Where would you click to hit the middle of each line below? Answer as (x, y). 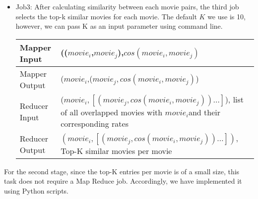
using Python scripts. (36, 190)
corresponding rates (95, 123)
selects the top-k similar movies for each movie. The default (106, 16)
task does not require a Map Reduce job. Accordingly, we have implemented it (123, 181)
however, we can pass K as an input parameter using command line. (119, 26)
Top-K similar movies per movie (116, 150)
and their (204, 112)
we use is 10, (226, 16)
